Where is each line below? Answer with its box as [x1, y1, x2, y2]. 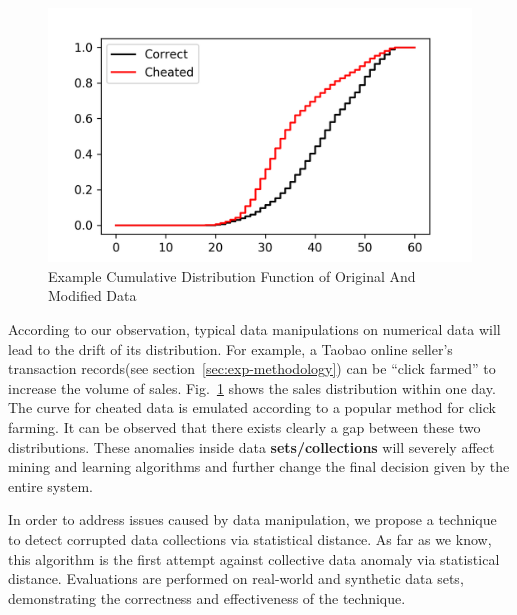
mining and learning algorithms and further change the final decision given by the [8, 456, 510, 477]
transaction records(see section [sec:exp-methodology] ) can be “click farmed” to [8, 358, 496, 379]
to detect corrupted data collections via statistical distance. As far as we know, [8, 528, 492, 549]
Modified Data [48, 285, 137, 306]
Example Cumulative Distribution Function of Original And [48, 265, 416, 286]
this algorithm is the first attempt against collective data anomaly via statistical [8, 548, 500, 569]
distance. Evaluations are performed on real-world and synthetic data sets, [8, 568, 464, 589]
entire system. [8, 475, 93, 496]
